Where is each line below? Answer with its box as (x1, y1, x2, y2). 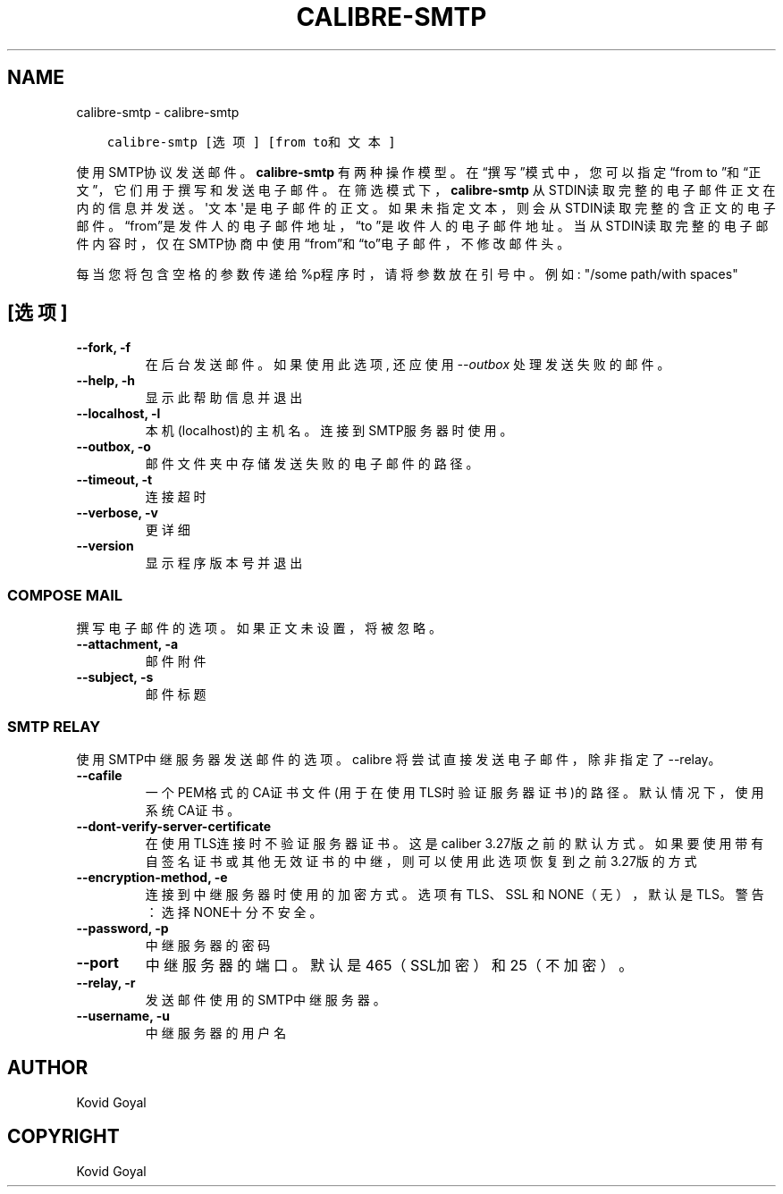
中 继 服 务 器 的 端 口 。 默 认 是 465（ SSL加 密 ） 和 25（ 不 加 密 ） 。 (145, 955, 634, 974)
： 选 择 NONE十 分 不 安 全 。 (145, 904, 323, 920)
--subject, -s (76, 669, 154, 685)
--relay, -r (76, 974, 136, 990)
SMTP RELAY (7, 717, 101, 736)
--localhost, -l (76, 406, 161, 422)
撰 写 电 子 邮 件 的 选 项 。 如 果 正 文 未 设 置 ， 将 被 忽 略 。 (76, 620, 442, 636)
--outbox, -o (76, 439, 151, 455)
